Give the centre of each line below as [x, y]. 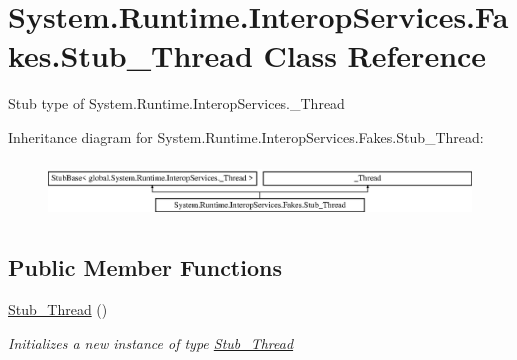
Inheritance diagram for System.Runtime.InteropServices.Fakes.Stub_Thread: [246, 136]
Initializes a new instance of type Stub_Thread [151, 342]
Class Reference [375, 55]
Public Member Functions [145, 267]
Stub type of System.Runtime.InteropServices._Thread [176, 103]
